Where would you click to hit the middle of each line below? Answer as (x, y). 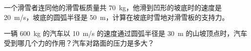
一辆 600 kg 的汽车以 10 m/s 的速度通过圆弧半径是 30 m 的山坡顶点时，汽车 (126, 33)
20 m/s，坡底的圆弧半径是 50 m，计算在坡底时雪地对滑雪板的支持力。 (116, 17)
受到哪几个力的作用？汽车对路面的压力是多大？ (79, 42)
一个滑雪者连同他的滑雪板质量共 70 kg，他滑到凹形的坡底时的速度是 (113, 7)
